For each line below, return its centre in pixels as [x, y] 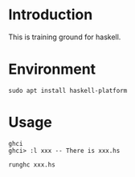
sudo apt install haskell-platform [68, 91]
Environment [52, 69]
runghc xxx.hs [32, 165]
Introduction [51, 15]
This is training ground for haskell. [65, 37]
